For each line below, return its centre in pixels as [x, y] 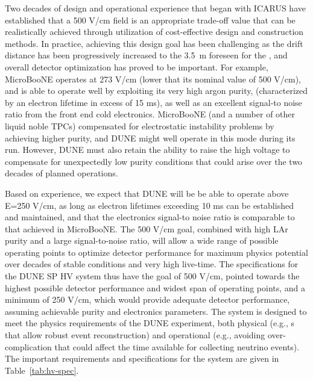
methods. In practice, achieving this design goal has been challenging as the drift [154, 43]
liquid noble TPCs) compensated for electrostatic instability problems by [140, 125]
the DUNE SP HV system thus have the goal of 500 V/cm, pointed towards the [152, 276]
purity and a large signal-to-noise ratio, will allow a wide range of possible [142, 240]
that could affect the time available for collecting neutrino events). [177, 346]
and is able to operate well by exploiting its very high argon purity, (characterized [156, 91]
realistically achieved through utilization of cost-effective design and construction [154, 32]
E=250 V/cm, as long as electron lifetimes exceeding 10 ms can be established [149, 205]
